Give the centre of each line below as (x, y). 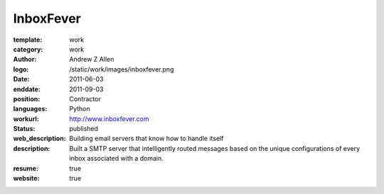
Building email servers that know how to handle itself (146, 139)
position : (27, 98)
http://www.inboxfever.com (109, 119)
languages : (30, 109)
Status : (24, 129)
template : (28, 40)
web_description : (40, 139)
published (84, 129)
